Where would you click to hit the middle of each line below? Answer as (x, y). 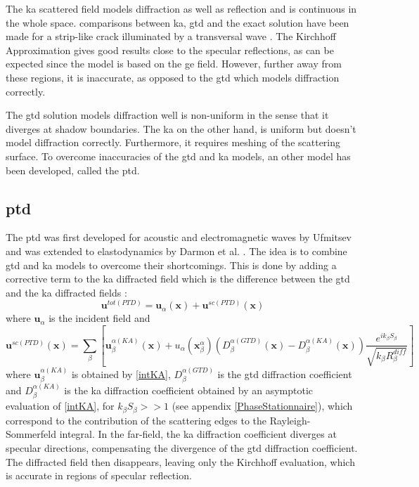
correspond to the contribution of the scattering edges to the (136, 420)
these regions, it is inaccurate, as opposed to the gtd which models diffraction (173, 77)
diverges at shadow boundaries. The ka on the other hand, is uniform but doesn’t (181, 128)
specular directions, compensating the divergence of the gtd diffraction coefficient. (182, 447)
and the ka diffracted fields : (66, 292)
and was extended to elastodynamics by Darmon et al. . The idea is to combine (176, 251)
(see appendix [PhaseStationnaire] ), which (262, 406)
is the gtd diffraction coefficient (285, 374)
